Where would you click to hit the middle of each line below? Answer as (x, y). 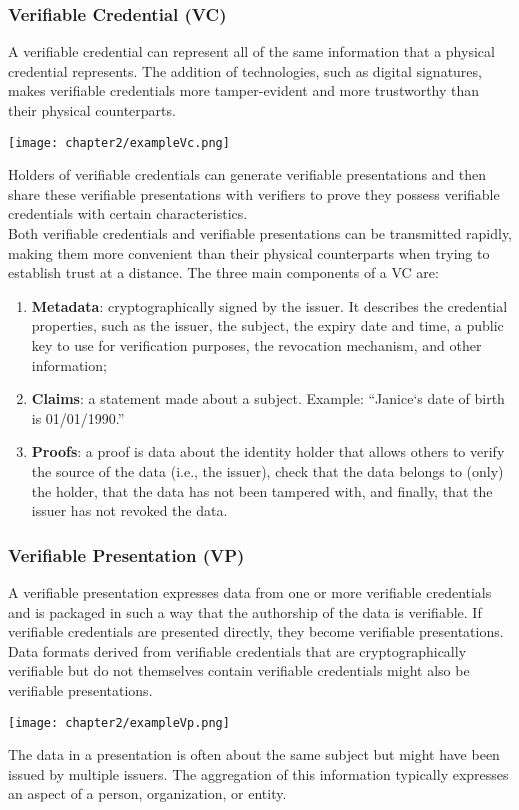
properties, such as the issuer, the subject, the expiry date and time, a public (267, 325)
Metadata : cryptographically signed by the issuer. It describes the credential (269, 305)
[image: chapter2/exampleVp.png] (119, 722)
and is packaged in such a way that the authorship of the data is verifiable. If (245, 611)
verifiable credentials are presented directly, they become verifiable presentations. (256, 631)
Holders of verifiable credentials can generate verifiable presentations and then (247, 174)
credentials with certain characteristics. (128, 213)
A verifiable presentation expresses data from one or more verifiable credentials (250, 591)
